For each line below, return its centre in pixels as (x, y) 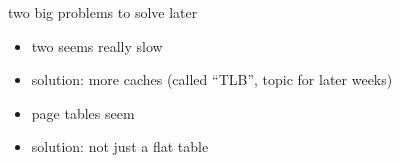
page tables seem (83, 112)
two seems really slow (97, 45)
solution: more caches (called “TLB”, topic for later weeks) (212, 79)
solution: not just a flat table (120, 146)
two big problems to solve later (103, 12)
